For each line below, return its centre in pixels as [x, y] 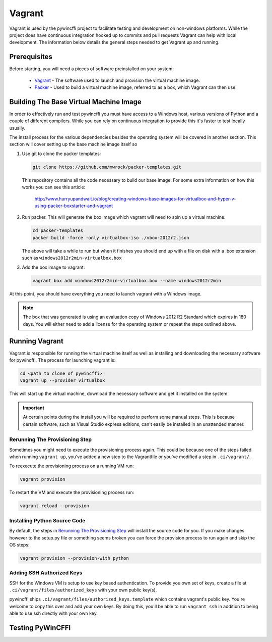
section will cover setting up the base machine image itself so [73, 144]
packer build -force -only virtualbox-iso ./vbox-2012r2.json [111, 238]
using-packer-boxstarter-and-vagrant [74, 206]
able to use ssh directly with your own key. [53, 613]
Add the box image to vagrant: [53, 267]
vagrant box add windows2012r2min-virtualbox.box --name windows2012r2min [127, 281]
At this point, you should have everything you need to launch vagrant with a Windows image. [105, 293]
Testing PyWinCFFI [40, 628]
